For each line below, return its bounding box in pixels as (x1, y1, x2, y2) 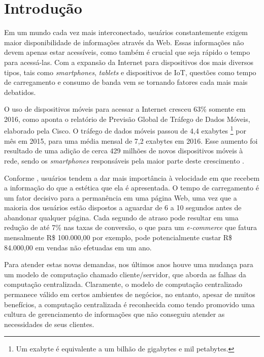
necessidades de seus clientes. (4, 318, 94, 329)
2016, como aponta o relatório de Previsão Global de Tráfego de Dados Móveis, (4, 113, 250, 124)
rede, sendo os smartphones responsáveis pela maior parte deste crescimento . (4, 155, 244, 166)
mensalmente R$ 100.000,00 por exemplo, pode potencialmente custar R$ (4, 232, 232, 243)
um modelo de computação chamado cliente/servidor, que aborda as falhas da (4, 269, 246, 279)
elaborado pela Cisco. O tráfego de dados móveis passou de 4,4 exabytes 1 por (4, 124, 246, 136)
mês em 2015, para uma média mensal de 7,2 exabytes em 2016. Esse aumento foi (4, 135, 258, 146)
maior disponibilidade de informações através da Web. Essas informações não (4, 37, 244, 47)
